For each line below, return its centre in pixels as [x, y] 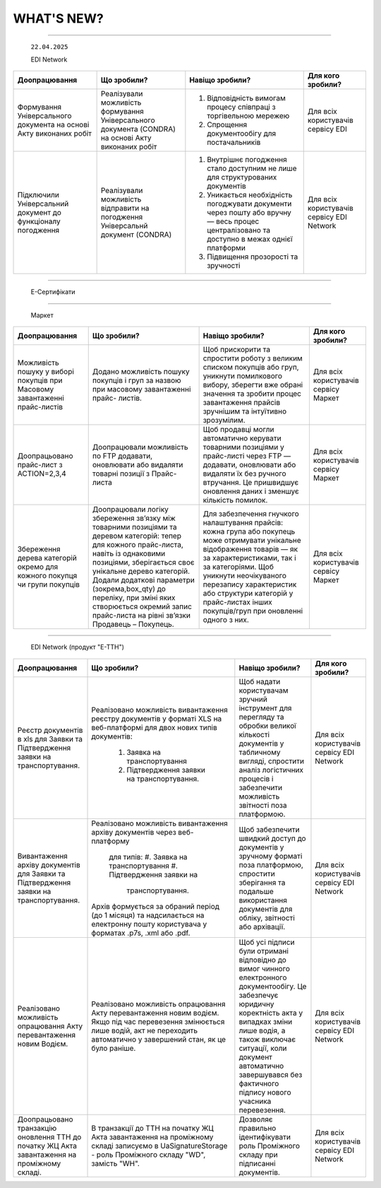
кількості [254, 734]
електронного [263, 977]
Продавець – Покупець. [133, 624]
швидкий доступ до [272, 838]
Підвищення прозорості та [253, 257]
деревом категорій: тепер [137, 536]
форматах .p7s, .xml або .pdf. [141, 933]
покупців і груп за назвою [137, 380]
